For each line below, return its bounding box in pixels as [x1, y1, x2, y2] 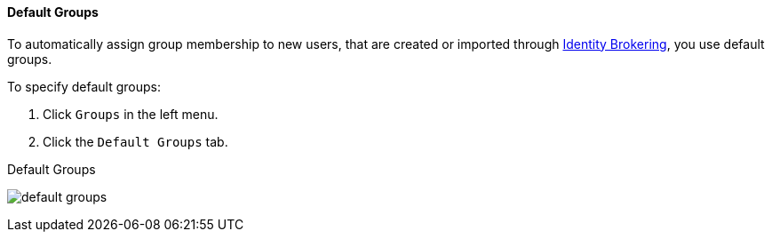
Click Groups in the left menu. [43, 106, 219, 122]
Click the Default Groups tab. [43, 133, 228, 149]
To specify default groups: [7, 78, 162, 94]
